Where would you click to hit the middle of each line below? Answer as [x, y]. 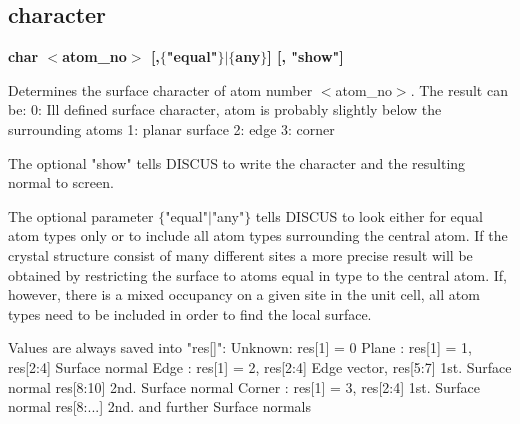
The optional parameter [81, 215]
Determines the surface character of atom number [160, 89]
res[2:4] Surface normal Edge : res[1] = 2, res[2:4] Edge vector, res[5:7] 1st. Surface [260, 366]
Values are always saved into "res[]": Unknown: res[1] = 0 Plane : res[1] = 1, [240, 347]
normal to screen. [61, 182]
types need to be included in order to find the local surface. [190, 313]
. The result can [459, 89]
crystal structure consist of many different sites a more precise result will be [240, 254]
